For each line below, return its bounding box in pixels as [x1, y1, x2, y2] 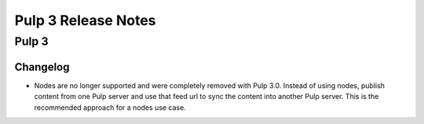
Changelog [14, 60, 70, 73]
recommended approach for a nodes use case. [34, 102, 186, 112]
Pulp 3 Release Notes [14, 12, 156, 29]
